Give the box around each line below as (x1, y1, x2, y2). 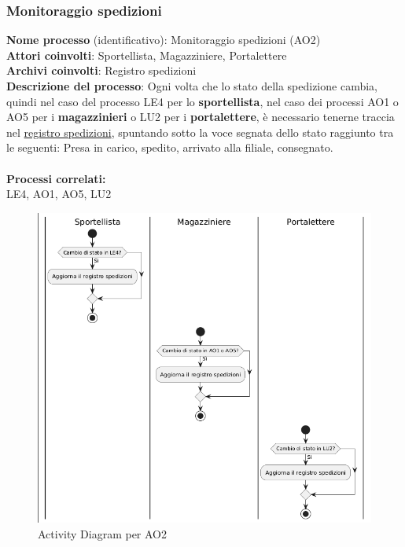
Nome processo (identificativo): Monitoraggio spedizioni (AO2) (6, 31, 321, 48)
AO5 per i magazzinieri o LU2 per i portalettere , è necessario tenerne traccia (6, 108, 395, 125)
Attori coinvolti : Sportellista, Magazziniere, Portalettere (6, 46, 287, 63)
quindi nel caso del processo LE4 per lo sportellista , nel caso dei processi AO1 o (6, 93, 399, 109)
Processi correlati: (6, 170, 106, 186)
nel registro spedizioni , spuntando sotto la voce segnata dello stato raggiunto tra (6, 123, 394, 140)
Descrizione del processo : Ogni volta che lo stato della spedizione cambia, (6, 78, 377, 94)
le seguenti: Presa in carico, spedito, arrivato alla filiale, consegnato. (6, 139, 333, 156)
